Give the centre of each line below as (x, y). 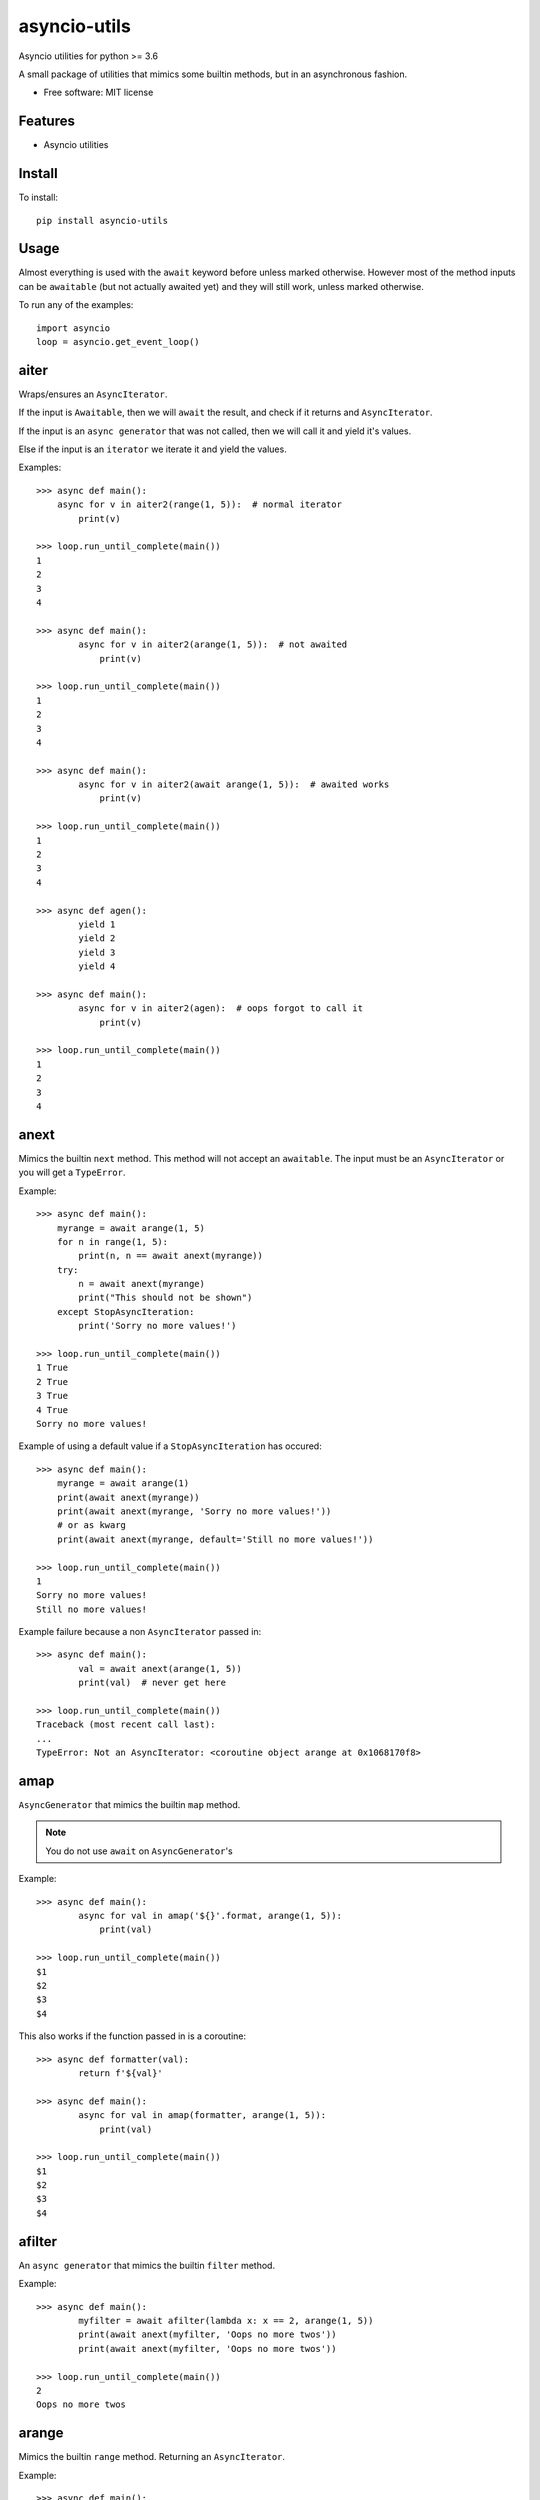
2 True (52, 1381)
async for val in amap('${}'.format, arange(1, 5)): (210, 1916)
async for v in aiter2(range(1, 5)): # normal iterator (199, 504)
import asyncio (73, 328)
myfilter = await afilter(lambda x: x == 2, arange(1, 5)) (226, 2320)
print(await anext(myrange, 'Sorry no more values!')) (194, 1511)
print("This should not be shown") (165, 1298)
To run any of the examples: (76, 305)
